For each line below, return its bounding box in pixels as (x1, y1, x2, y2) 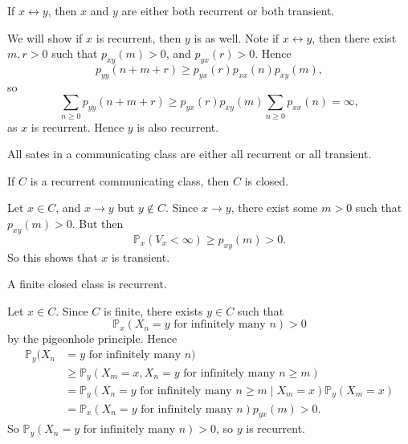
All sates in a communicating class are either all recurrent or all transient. (7, 145, 372, 162)
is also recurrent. (137, 118, 219, 135)
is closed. (244, 172, 289, 189)
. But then (71, 215, 124, 232)
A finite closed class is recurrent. (7, 275, 167, 292)
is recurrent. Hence (31, 118, 124, 135)
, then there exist (312, 29, 397, 46)
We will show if (7, 29, 83, 46)
